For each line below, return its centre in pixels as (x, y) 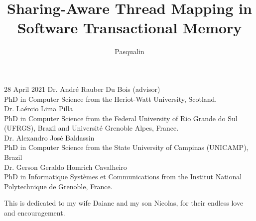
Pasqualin (129, 51)
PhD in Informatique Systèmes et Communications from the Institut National (123, 177)
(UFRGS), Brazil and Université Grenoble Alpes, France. (91, 128)
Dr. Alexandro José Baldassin (49, 137)
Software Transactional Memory (129, 28)
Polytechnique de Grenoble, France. (58, 186)
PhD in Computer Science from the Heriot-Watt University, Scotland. (111, 99)
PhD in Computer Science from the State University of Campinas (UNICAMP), (126, 147)
